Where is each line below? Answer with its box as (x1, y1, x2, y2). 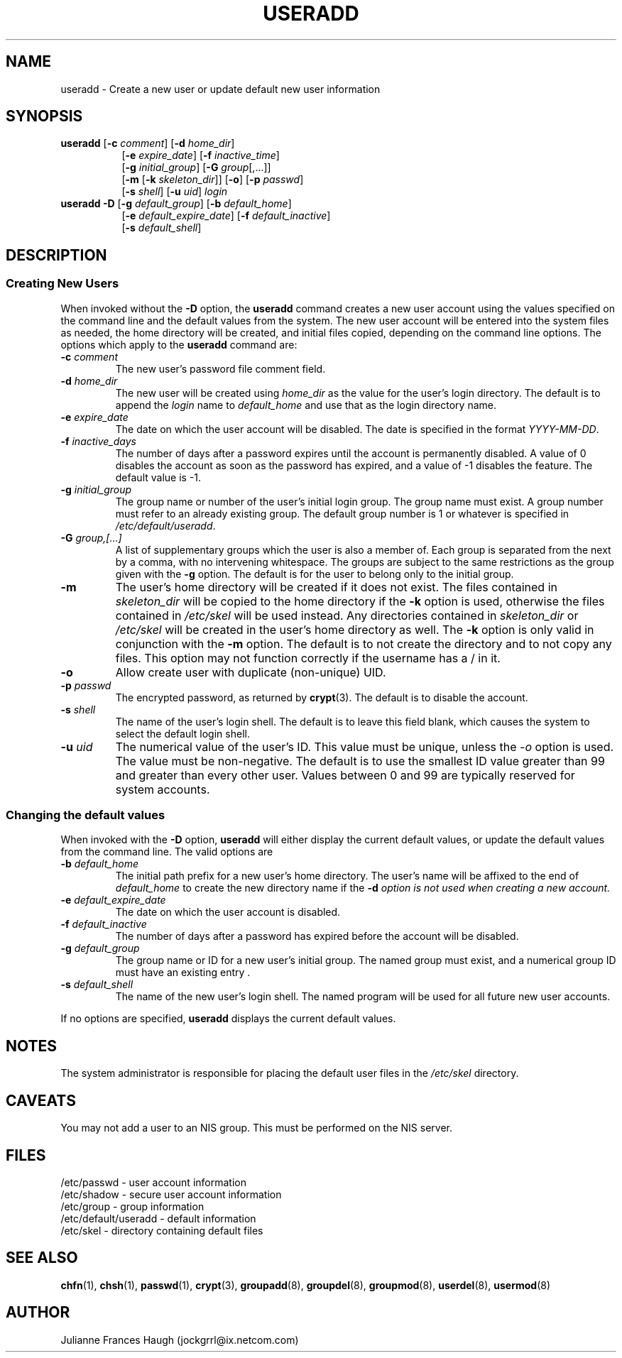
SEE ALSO (6, 1249, 78, 1267)
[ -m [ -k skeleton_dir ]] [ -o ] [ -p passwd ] (121, 173, 304, 186)
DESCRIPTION (6, 246, 107, 264)
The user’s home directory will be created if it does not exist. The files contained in (115, 579, 557, 594)
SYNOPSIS (6, 107, 83, 126)
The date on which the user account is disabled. (115, 906, 341, 919)
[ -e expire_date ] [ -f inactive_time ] (121, 149, 280, 162)
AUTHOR (6, 1303, 70, 1322)
